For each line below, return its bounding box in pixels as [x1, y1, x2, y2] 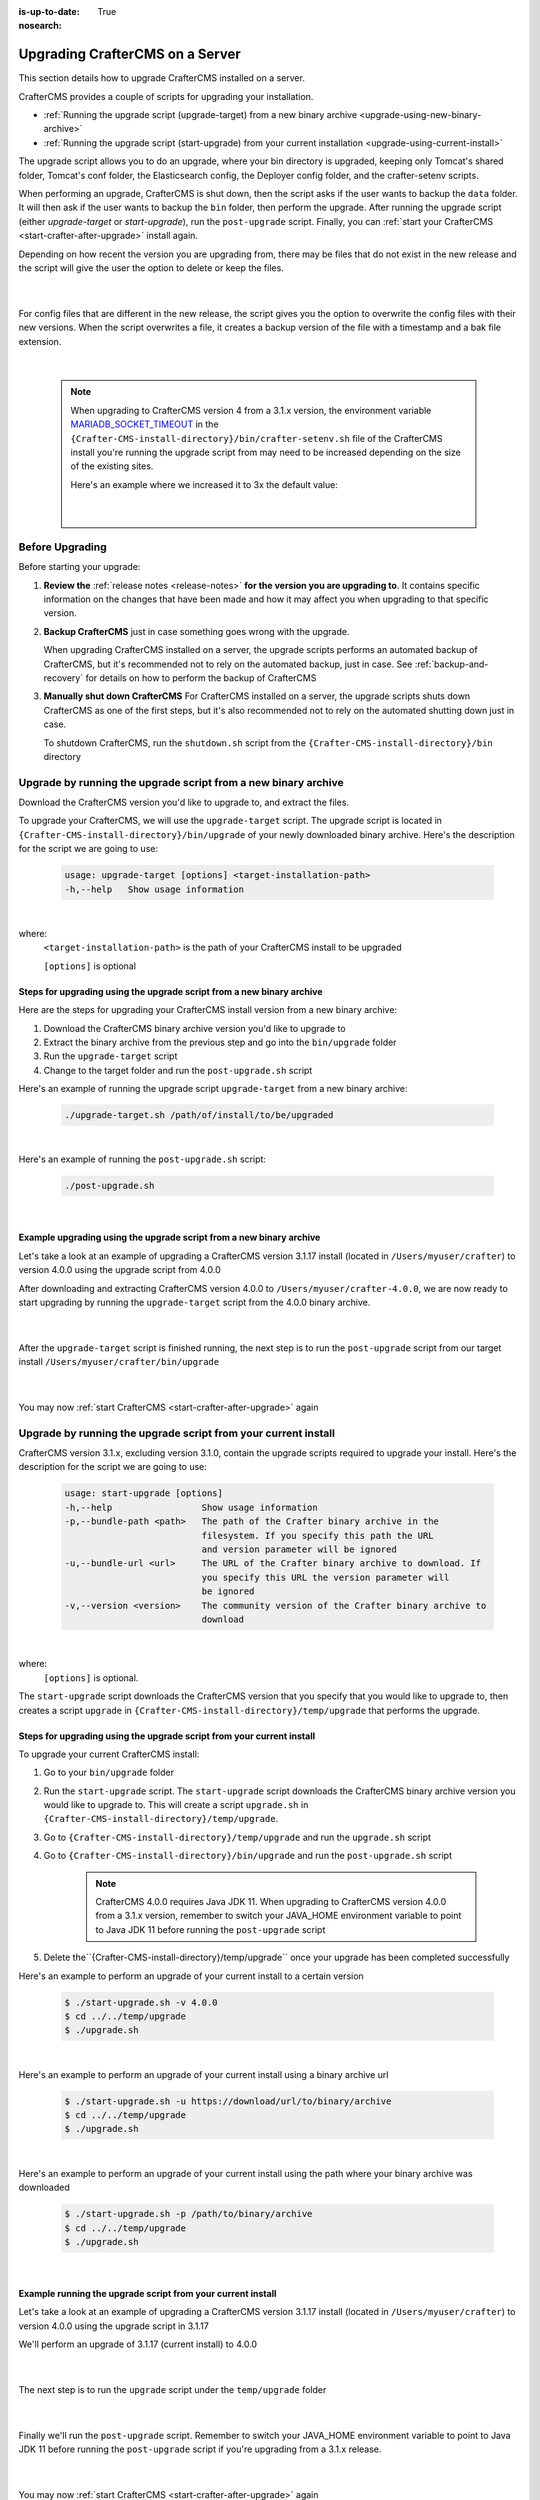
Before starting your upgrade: [18, 561, 141, 573]
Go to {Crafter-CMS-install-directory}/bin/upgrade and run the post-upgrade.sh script [43, 1850, 453, 1862]
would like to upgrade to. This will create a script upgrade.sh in [43, 1799, 309, 1811]
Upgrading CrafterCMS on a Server [18, 46, 241, 63]
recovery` [43, 671, 84, 684]
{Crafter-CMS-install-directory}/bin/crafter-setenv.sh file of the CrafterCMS [70, 432, 443, 444]
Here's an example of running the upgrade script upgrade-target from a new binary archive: [18, 1083, 408, 1095]
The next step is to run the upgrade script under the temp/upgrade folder [18, 2383, 327, 2395]
